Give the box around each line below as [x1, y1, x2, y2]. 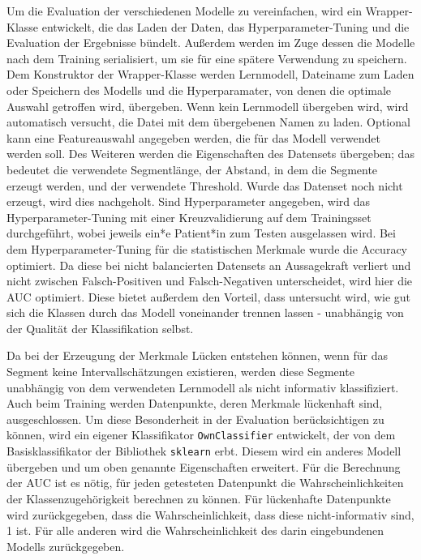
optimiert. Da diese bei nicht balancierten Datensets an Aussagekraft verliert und [6, 256, 411, 273]
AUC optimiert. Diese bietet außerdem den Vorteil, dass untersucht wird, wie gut [6, 288, 411, 305]
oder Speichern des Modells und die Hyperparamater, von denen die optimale [6, 81, 392, 98]
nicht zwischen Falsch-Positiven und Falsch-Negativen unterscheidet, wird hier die [6, 272, 413, 289]
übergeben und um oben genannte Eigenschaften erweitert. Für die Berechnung [6, 458, 401, 475]
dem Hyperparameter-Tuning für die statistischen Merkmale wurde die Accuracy [6, 240, 408, 257]
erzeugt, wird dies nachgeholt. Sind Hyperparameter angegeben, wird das [6, 193, 371, 210]
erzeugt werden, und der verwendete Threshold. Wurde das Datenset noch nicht [6, 177, 403, 194]
